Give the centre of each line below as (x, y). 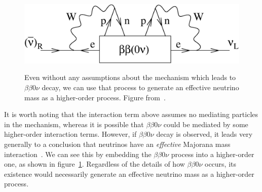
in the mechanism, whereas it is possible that (74, 124)
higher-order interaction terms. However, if (70, 134)
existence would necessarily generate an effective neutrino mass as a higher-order (129, 174)
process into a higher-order (213, 154)
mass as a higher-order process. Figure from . (95, 97)
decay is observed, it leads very (204, 134)
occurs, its (220, 164)
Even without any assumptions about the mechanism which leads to (130, 77)
